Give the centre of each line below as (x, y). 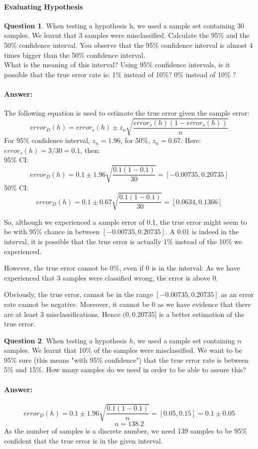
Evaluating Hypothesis (43, 6)
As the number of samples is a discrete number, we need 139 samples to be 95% (126, 431)
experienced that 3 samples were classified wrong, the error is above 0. (111, 277)
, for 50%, (135, 140)
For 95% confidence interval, (47, 140)
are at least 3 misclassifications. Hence (62, 314)
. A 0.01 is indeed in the (202, 231)
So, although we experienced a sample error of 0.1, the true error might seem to (126, 222)
